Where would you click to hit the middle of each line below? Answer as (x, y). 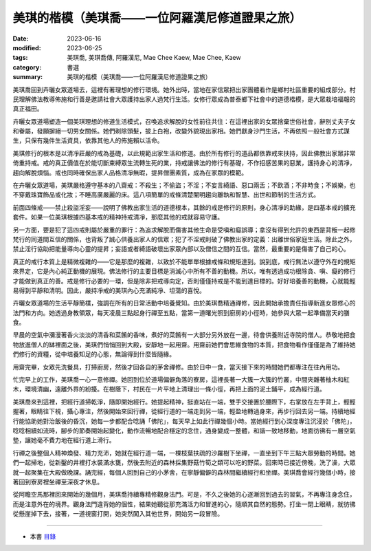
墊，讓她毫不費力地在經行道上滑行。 (64, 440)
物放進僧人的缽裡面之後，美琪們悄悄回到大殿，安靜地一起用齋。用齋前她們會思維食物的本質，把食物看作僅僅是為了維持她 (184, 345)
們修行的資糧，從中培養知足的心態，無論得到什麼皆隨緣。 (94, 354)
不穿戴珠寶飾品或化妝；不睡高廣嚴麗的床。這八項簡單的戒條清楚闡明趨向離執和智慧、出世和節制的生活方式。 (166, 195)
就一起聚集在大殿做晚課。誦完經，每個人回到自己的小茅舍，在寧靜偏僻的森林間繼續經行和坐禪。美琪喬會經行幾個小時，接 (184, 472)
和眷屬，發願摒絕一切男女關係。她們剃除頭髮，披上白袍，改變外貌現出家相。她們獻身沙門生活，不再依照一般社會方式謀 (181, 131)
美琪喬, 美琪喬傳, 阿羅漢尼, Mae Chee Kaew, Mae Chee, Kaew (154, 58)
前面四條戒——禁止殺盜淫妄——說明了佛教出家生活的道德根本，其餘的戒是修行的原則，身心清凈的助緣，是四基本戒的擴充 (184, 207)
